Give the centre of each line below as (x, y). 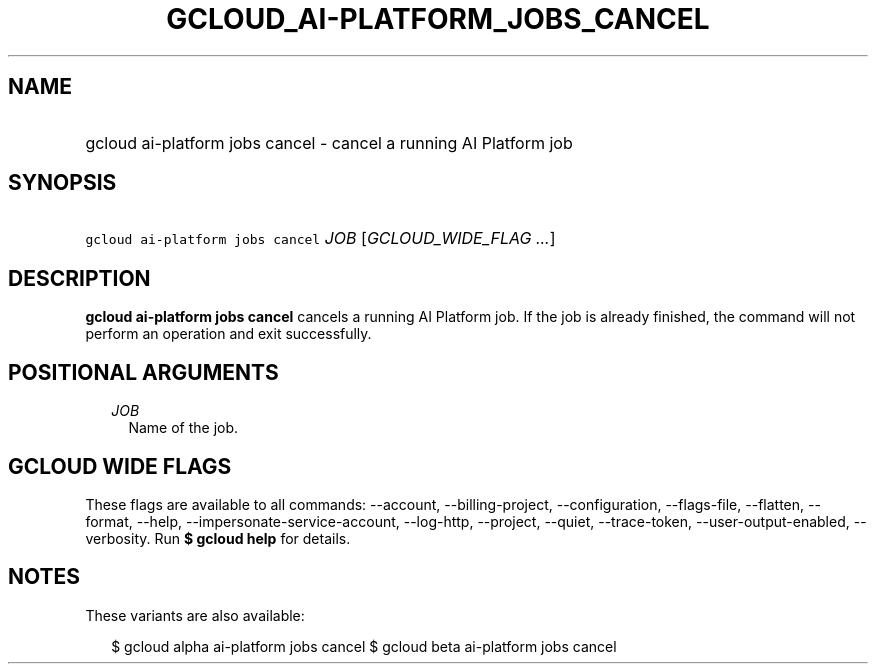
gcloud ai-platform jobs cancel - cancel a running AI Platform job (329, 142)
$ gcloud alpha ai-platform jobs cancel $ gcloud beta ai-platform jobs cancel (364, 646)
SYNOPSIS (62, 183)
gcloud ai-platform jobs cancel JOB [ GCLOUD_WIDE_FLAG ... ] (320, 238)
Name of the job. (183, 428)
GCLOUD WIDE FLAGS (120, 466)
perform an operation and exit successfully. (228, 334)
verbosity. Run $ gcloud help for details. (218, 538)
